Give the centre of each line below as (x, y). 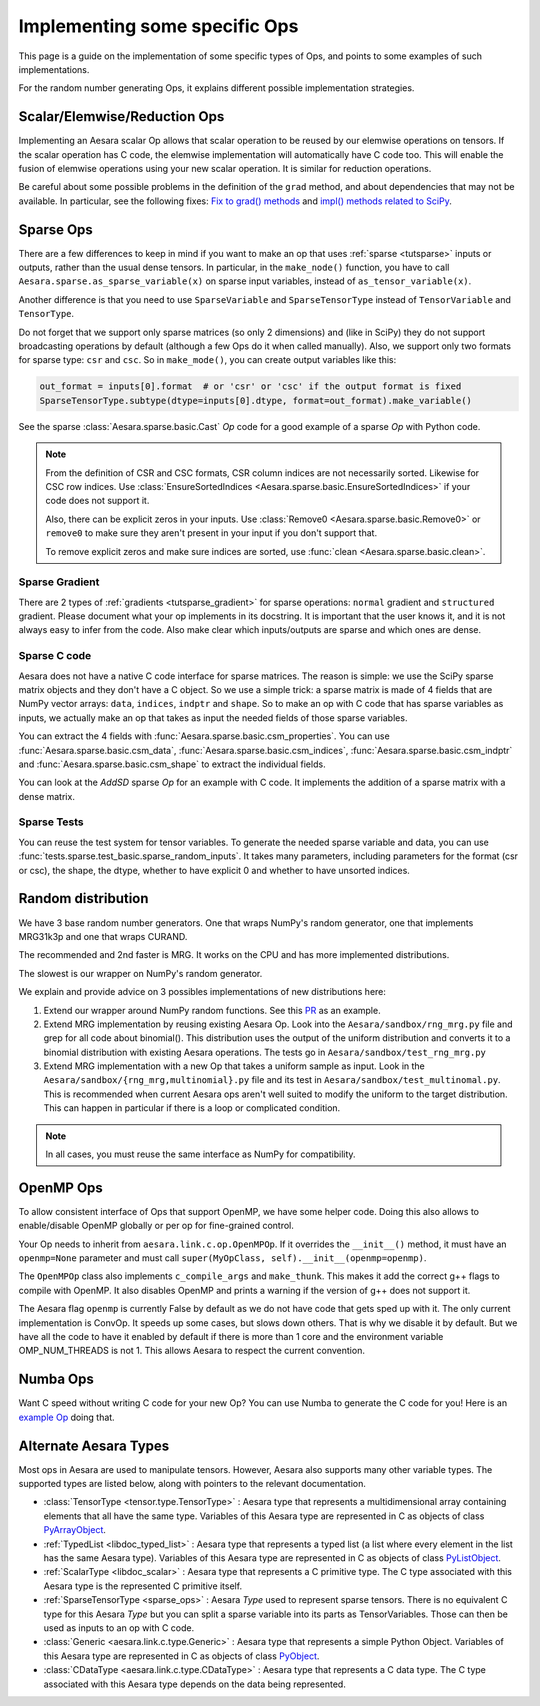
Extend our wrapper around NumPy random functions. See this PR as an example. (212, 1010)
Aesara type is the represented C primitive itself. (143, 1586)
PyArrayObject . (75, 1530)
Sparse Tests (51, 822)
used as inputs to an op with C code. (119, 1627)
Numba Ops (56, 1379)
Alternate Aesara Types (94, 1445)
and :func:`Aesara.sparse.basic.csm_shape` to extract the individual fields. (172, 764)
